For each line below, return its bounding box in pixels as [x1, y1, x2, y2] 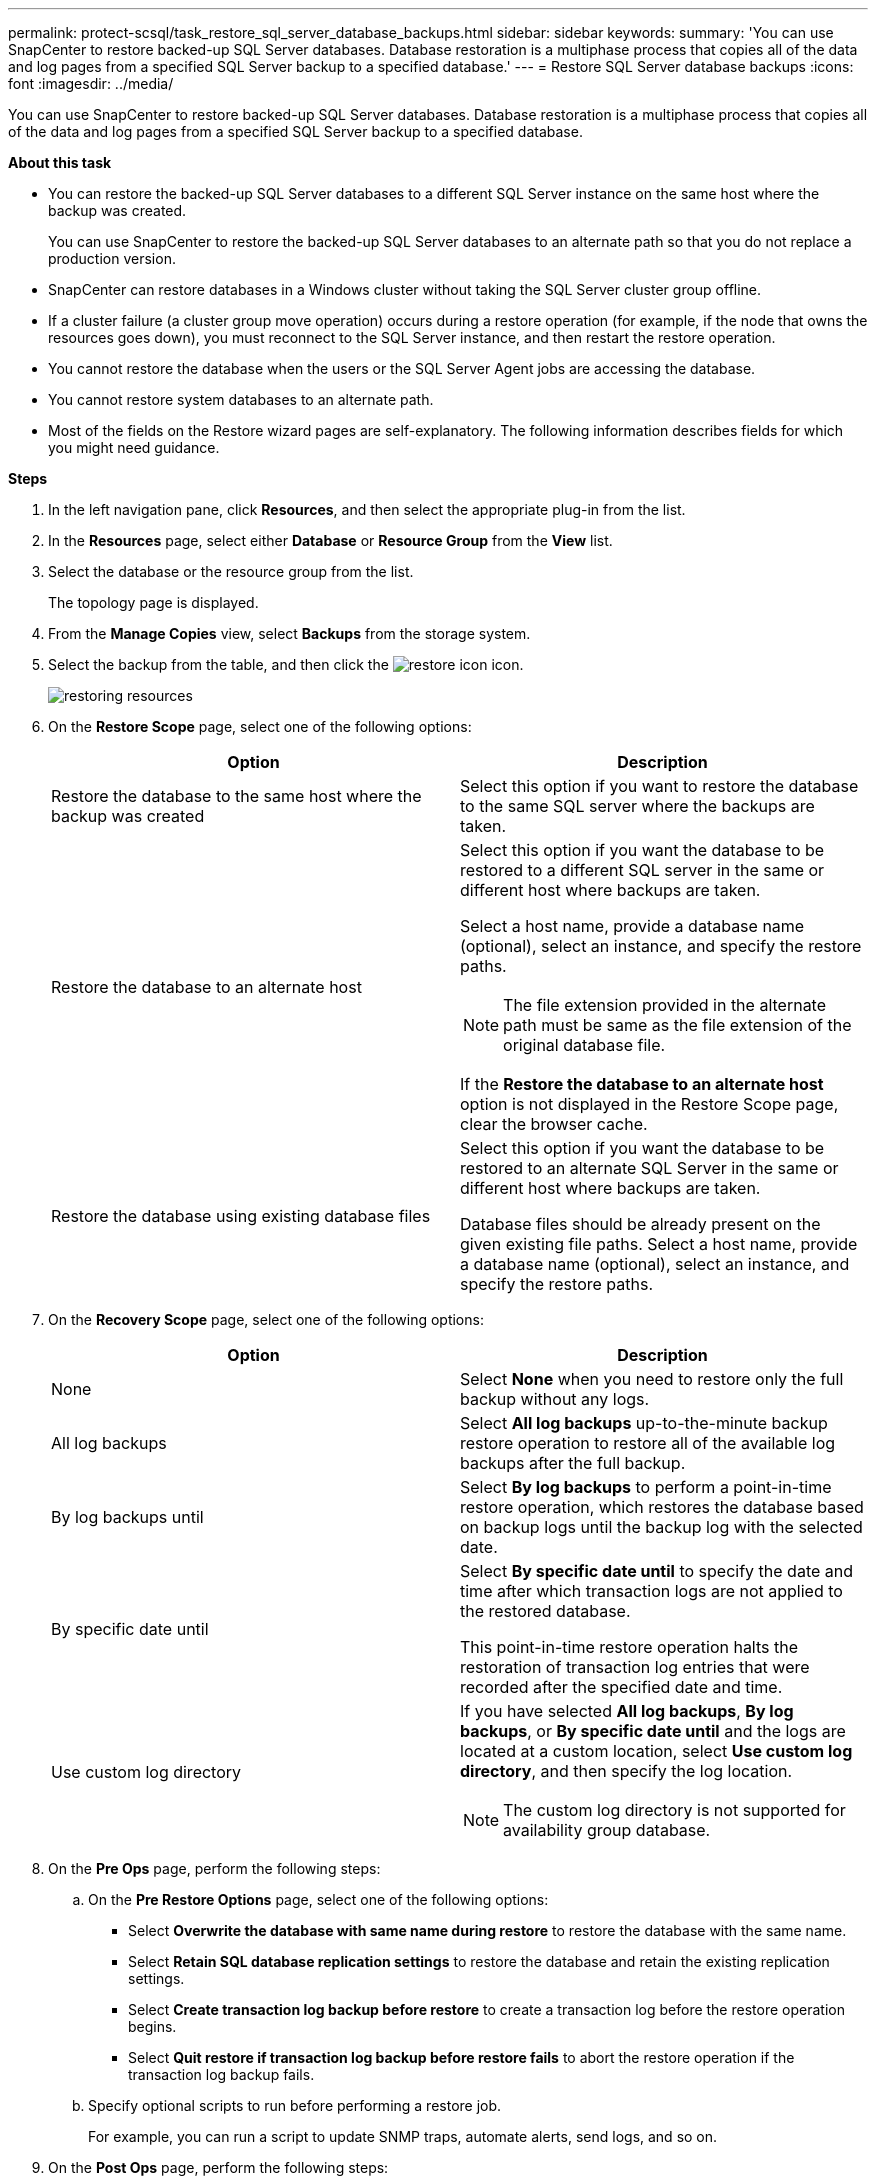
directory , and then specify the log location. [460, 1761, 793, 1781]
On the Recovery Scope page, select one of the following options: [48, 1311, 484, 1328]
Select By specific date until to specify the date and [460, 1561, 854, 1581]
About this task [8, 154, 112, 171]
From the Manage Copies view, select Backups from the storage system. [48, 625, 531, 642]
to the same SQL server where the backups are [460, 796, 815, 816]
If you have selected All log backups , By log [460, 1701, 794, 1721]
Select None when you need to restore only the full [460, 1369, 844, 1389]
